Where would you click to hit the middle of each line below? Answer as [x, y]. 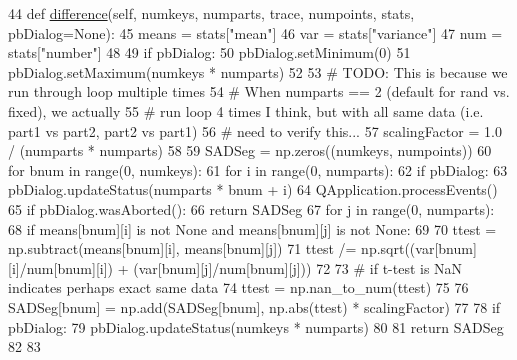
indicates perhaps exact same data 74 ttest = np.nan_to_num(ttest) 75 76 [238, 287]
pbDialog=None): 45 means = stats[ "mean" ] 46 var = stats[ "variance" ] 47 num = [255, 32]
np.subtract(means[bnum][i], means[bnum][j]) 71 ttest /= [182, 248]
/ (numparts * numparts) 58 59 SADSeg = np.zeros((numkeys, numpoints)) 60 [250, 150]
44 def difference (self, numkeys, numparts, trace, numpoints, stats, [211, 13]
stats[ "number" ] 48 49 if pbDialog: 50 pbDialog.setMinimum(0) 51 [209, 52]
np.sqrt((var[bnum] [419, 248]
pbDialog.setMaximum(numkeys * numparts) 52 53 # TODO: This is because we [258, 71]
